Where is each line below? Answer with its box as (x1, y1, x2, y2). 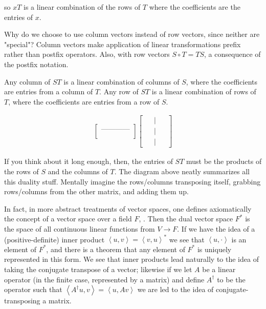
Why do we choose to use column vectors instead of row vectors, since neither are (4, 29, 260, 39)
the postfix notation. (4, 58, 69, 69)
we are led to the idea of (137, 284, 214, 295)
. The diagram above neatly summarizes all (114, 166, 250, 177)
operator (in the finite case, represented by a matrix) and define (4, 274, 205, 284)
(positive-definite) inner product (4, 234, 105, 244)
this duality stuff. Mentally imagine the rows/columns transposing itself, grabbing (4, 176, 261, 187)
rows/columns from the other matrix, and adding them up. (4, 186, 189, 197)
